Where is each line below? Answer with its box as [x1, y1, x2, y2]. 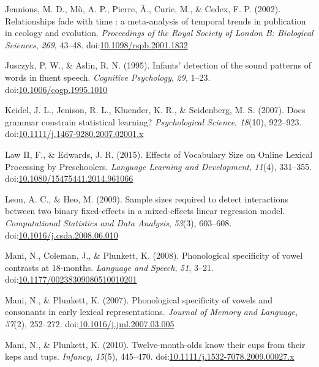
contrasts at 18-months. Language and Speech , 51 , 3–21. [5, 261, 214, 273]
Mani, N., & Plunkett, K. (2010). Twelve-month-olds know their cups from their [5, 338, 306, 350]
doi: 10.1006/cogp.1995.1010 [5, 83, 108, 95]
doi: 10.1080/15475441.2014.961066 [5, 172, 133, 185]
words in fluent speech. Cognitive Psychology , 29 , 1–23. [5, 70, 211, 83]
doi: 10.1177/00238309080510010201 [5, 273, 137, 286]
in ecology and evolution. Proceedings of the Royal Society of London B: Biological [5, 26, 313, 39]
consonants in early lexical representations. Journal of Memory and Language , [5, 305, 298, 318]
